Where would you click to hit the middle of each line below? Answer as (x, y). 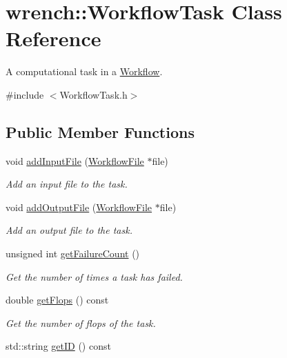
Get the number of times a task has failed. (94, 276)
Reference (53, 38)
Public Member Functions (100, 131)
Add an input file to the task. (67, 184)
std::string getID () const (58, 346)
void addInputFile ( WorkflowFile (75, 160)
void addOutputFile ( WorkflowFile (79, 207)
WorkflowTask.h (93, 94)
